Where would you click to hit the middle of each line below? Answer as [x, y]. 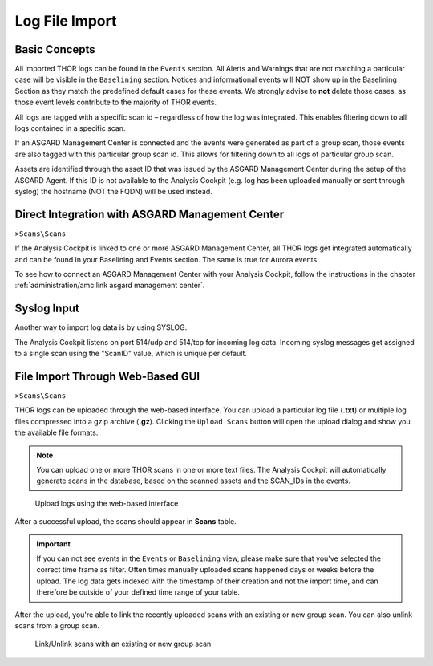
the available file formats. [57, 432]
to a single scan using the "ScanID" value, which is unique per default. [131, 354]
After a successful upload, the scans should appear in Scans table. [125, 522]
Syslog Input [47, 309]
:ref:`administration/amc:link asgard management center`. [110, 286]
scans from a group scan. [57, 625]
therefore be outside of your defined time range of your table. [138, 592]
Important [54, 544]
